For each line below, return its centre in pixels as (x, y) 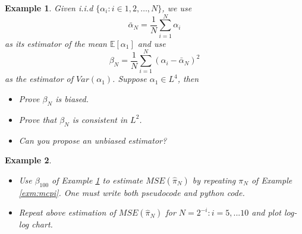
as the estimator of (39, 79)
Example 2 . (28, 160)
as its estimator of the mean (56, 43)
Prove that (38, 119)
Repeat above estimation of (67, 212)
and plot (266, 212)
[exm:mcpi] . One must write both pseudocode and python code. (132, 192)
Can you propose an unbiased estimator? (93, 140)
